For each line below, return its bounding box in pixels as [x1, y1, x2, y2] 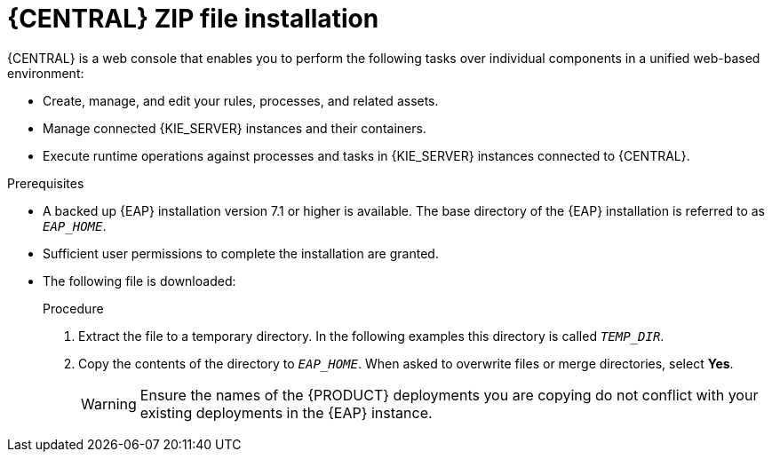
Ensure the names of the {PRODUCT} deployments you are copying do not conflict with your [139, 385, 759, 404]
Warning [81, 394, 137, 413]
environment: [7, 65, 84, 81]
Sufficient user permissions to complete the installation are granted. [43, 245, 439, 261]
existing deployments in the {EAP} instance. [139, 403, 433, 422]
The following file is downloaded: [43, 273, 236, 289]
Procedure [43, 300, 104, 316]
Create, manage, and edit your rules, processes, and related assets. [43, 92, 439, 108]
